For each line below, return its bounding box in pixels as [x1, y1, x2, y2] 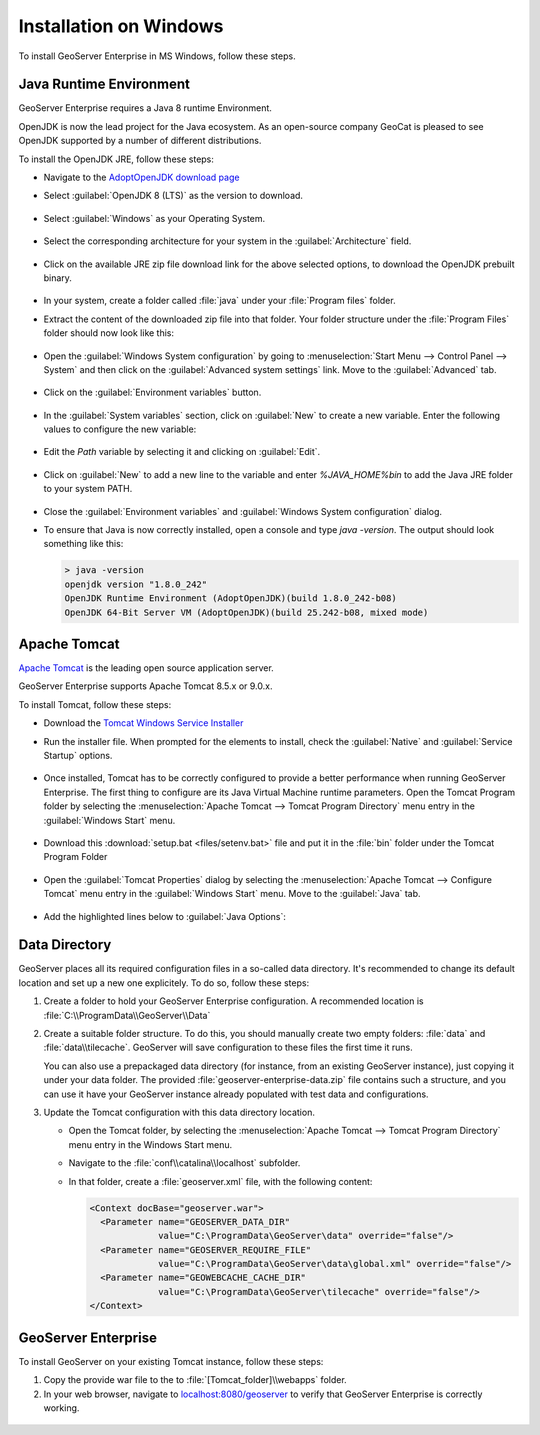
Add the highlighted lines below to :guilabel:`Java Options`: [43, 910, 287, 922]
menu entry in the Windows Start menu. [68, 1138, 233, 1150]
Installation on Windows [18, 15, 224, 37]
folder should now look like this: [43, 327, 175, 339]
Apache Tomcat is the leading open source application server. [18, 662, 274, 674]
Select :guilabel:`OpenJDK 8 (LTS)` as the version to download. [43, 190, 304, 202]
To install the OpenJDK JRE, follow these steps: [18, 153, 215, 165]
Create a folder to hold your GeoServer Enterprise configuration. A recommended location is [43, 995, 424, 1007]
